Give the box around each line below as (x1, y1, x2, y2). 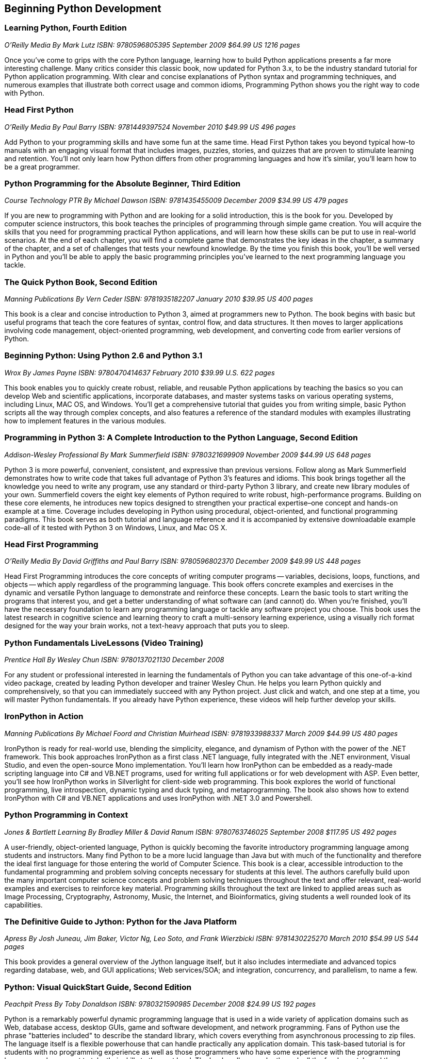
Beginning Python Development (4, 2, 162, 15)
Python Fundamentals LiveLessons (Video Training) (4, 638, 204, 648)
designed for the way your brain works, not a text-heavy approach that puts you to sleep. (4, 622, 290, 630)
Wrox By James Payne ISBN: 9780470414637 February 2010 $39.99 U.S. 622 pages (4, 368, 275, 377)
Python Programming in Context (4, 810, 128, 820)
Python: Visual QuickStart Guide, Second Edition (4, 982, 192, 992)
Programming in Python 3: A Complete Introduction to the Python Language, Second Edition (4, 433, 358, 443)
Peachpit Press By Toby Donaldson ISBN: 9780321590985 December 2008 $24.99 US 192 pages (4, 1000, 316, 1009)
